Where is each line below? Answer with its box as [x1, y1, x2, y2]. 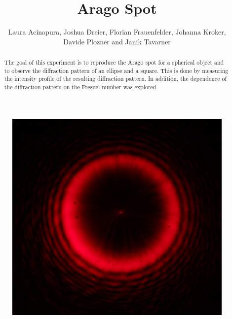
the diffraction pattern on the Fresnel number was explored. [4, 83, 158, 91]
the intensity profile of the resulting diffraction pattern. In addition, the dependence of [4, 74, 227, 83]
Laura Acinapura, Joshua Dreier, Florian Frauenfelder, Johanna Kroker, [8, 27, 226, 37]
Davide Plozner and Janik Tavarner [63, 36, 171, 46]
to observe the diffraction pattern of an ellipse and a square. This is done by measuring [4, 66, 229, 74]
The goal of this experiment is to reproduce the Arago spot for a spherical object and [4, 58, 224, 67]
